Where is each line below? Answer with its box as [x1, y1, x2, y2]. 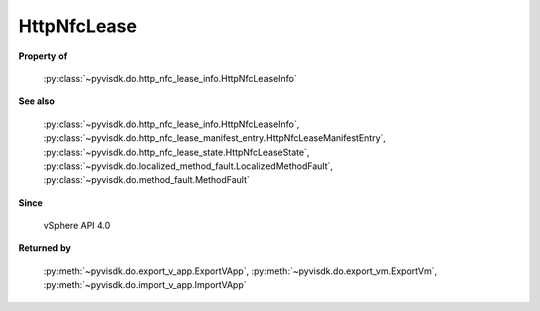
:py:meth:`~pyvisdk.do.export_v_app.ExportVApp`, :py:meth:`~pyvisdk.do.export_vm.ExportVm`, [43, 265, 438, 277]
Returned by [18, 242, 72, 254]
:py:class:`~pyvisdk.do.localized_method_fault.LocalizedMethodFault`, [43, 160, 334, 172]
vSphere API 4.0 [43, 220, 111, 232]
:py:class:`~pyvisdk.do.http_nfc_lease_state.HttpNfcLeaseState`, [43, 146, 310, 158]
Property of [18, 50, 68, 62]
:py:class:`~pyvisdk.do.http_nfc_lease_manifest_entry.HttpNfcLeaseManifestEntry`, [43, 132, 387, 144]
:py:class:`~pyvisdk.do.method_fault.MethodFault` [43, 174, 250, 186]
